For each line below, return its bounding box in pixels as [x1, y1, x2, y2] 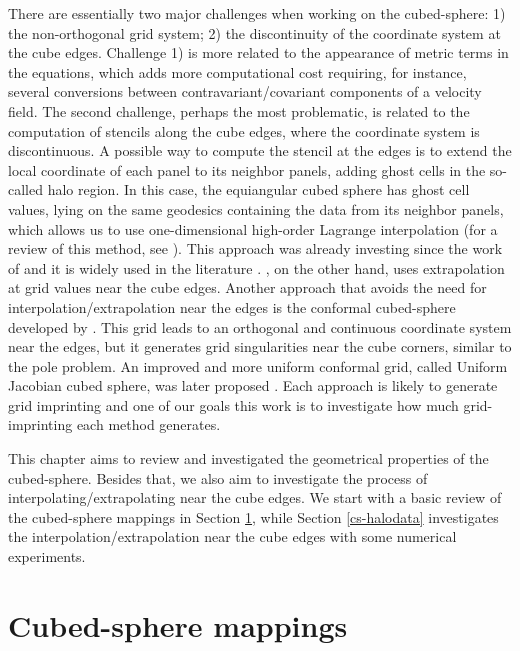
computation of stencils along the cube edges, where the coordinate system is [8, 120, 480, 141]
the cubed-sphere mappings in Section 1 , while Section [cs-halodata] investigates [8, 506, 499, 527]
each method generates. [76, 414, 221, 435]
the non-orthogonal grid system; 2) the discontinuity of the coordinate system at [8, 22, 501, 43]
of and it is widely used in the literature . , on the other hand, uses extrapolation [8, 257, 505, 278]
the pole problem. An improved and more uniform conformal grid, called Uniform [8, 355, 508, 376]
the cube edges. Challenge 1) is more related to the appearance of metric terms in [8, 42, 509, 63]
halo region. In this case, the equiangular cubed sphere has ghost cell [47, 179, 470, 200]
